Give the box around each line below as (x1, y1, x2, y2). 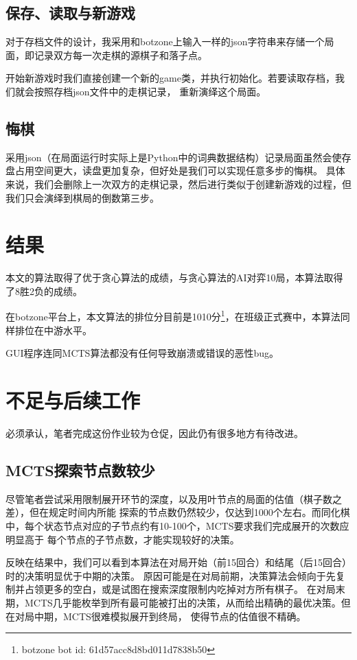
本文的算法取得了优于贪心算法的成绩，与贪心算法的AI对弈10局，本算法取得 (5, 270, 343, 285)
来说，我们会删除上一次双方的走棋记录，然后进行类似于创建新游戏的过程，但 (5, 176, 352, 191)
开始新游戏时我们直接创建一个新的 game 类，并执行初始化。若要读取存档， (5, 71, 335, 85)
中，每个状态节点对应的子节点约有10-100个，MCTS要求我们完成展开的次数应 (5, 519, 349, 533)
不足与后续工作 (5, 386, 141, 414)
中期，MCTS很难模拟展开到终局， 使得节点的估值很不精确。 (34, 609, 306, 623)
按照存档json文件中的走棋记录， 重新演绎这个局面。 (34, 84, 266, 98)
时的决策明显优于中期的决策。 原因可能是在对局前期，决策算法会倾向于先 (5, 568, 336, 582)
